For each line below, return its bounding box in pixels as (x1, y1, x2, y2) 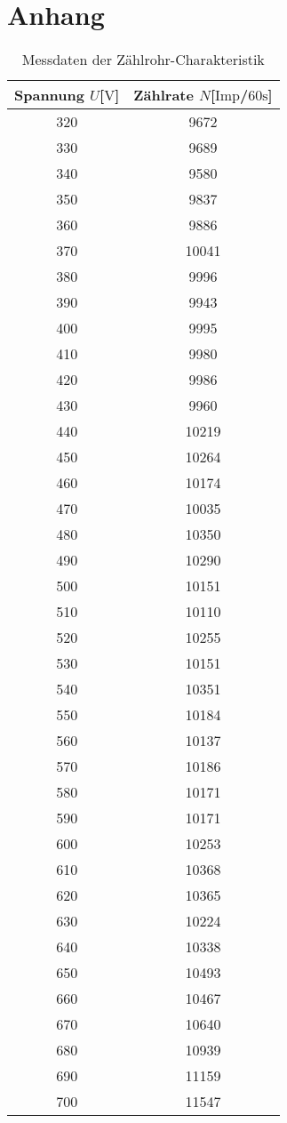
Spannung (14, 84, 84, 106)
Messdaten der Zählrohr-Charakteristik (21, 49, 265, 70)
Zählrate (133, 84, 194, 106)
